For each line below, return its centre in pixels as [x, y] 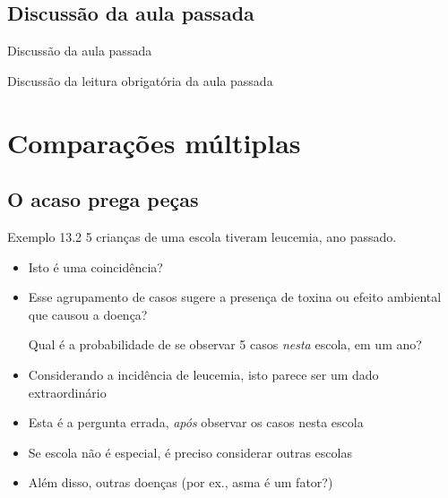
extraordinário [67, 392]
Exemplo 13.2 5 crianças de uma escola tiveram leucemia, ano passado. [202, 236]
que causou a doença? [88, 314]
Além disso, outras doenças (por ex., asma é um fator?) [181, 482]
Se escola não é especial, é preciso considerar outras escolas [190, 452]
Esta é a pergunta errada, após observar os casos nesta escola [196, 422]
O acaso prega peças [103, 199]
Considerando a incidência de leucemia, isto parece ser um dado [203, 374]
